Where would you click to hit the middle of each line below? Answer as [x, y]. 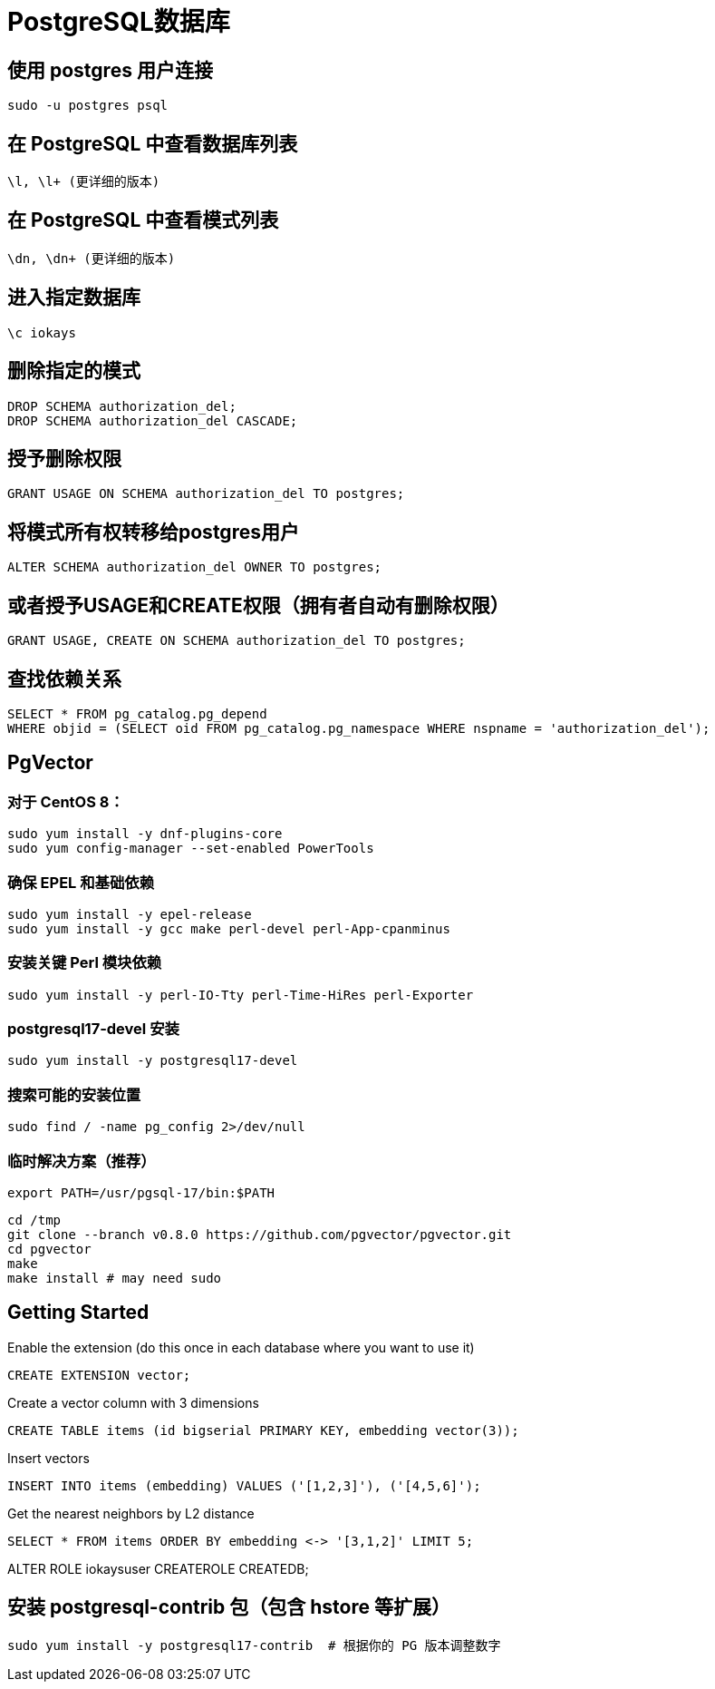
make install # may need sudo [115, 1278]
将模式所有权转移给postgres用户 [153, 532]
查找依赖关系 [64, 679]
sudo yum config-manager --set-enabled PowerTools [191, 849]
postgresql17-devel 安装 [93, 1029]
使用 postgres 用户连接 [110, 70]
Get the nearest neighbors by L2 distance [131, 1513]
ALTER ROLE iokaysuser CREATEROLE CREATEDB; [158, 1568]
